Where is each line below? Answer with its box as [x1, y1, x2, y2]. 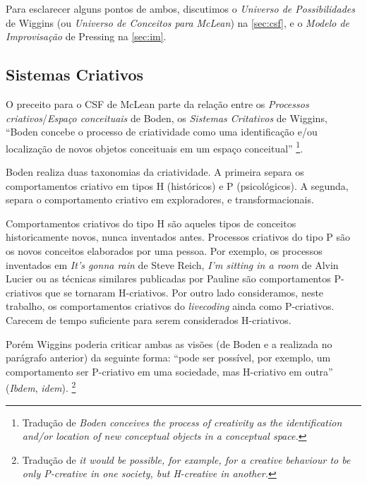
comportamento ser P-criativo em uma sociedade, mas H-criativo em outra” [6, 364, 333, 378]
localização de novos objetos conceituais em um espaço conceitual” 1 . [6, 138, 303, 155]
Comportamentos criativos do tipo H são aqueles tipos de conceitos [6, 215, 296, 230]
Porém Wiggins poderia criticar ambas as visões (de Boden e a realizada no [6, 336, 332, 351]
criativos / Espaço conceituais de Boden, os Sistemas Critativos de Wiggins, [6, 110, 327, 125]
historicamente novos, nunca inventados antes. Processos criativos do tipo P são [6, 229, 351, 244]
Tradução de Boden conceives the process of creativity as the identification [22, 414, 342, 429]
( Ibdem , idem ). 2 [6, 378, 76, 395]
